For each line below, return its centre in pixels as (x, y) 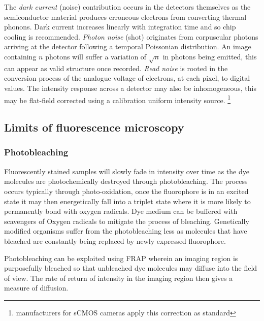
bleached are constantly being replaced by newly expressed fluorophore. (115, 240)
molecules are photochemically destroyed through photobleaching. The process (126, 181)
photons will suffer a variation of (96, 56)
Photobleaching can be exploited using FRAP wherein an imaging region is (121, 258)
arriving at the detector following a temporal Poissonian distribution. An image (128, 46)
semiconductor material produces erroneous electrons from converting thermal (125, 17)
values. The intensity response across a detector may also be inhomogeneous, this (130, 88)
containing (20, 56)
